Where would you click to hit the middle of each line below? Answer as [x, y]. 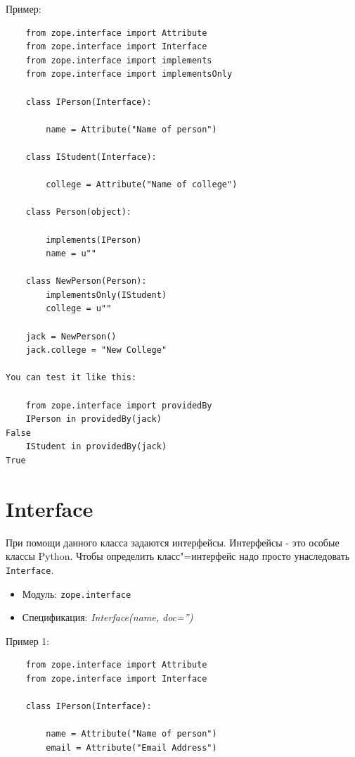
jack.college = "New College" [96, 350]
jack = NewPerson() [71, 336]
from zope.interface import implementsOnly [129, 74]
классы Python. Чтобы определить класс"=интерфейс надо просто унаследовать [178, 556]
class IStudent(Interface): [91, 157]
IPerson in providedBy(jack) [93, 419]
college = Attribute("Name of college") [142, 185]
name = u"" [71, 254]
